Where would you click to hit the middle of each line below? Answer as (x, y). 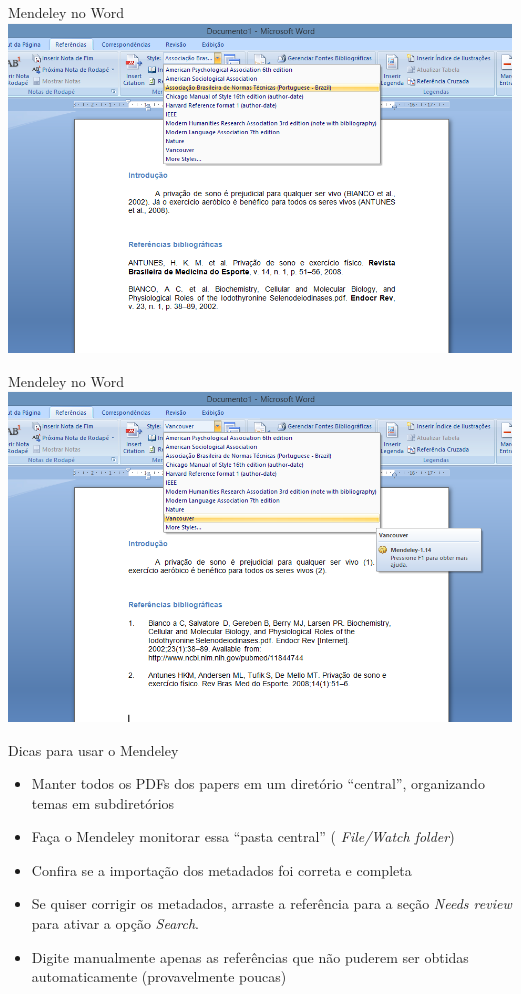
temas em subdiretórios (103, 802)
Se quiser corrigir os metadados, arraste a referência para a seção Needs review (271, 903)
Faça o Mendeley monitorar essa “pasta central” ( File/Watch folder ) (243, 836)
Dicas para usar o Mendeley (93, 749)
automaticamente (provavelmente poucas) (159, 976)
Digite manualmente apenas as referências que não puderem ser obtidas (250, 956)
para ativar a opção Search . (115, 923)
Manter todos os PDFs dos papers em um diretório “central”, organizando (258, 783)
